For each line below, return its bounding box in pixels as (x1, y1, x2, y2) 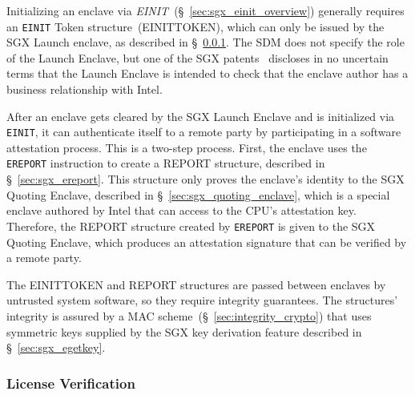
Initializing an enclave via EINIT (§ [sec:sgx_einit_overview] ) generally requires (6, 2, 405, 18)
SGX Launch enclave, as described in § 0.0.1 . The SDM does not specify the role (6, 34, 405, 50)
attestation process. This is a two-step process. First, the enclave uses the (6, 139, 367, 155)
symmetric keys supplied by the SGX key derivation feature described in (6, 323, 362, 340)
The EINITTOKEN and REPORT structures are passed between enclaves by (6, 276, 386, 292)
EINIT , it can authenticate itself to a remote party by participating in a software (6, 123, 401, 140)
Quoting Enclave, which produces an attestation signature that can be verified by (6, 233, 407, 250)
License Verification (6, 373, 135, 393)
